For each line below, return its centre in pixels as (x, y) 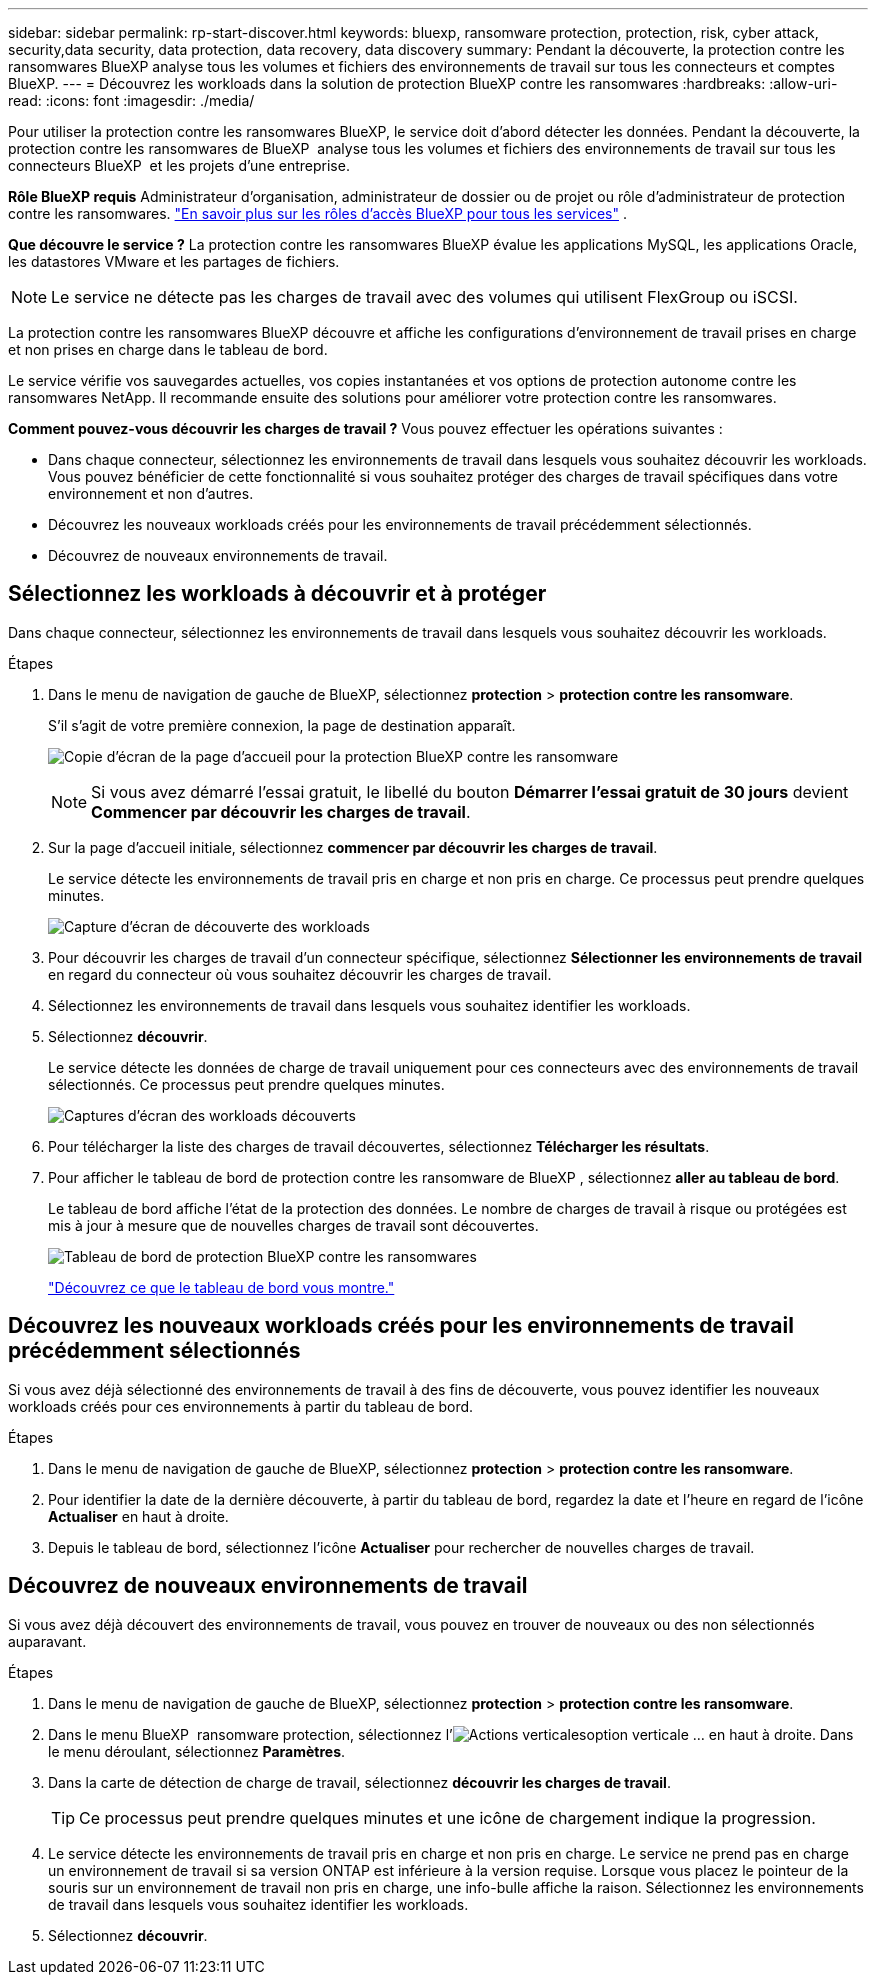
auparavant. (47, 1641)
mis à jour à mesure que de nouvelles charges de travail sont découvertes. (293, 1225)
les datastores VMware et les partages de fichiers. (174, 261)
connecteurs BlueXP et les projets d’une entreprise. (179, 165)
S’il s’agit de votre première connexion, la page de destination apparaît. (282, 725)
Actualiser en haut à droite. (138, 1516)
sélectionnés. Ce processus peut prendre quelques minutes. (246, 1084)
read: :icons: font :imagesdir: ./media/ (131, 100)
